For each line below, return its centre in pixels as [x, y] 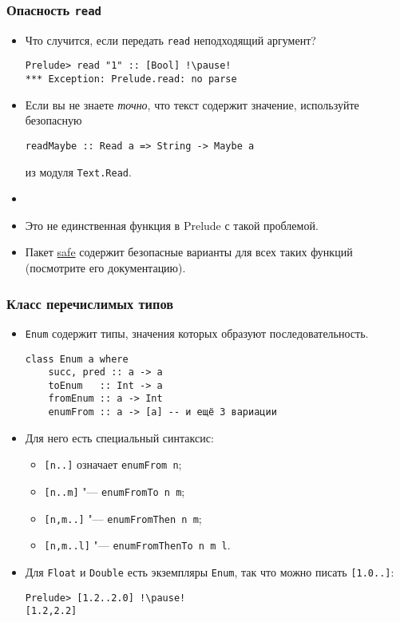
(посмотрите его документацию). [105, 268]
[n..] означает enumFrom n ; [113, 464]
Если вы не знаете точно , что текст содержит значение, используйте [192, 104]
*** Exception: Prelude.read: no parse [131, 79]
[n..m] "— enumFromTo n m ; [115, 491]
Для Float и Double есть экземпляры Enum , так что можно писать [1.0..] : [210, 572]
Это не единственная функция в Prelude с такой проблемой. [172, 225]
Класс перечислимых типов [90, 303]
